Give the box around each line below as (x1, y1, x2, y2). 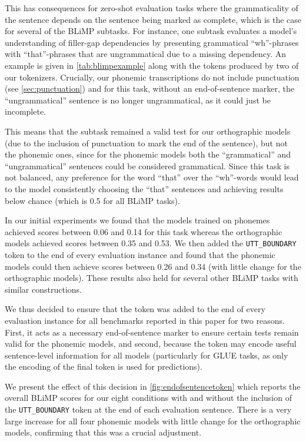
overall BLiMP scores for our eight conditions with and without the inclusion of (5, 391, 292, 404)
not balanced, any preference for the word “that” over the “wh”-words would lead (5, 171, 299, 183)
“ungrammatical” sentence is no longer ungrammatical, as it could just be (5, 93, 271, 106)
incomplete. (5, 105, 46, 118)
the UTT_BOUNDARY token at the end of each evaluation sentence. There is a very (5, 403, 292, 416)
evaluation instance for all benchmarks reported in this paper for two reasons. (5, 314, 285, 326)
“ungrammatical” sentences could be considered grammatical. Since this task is (5, 159, 290, 172)
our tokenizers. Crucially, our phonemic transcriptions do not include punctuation (5, 71, 300, 83)
